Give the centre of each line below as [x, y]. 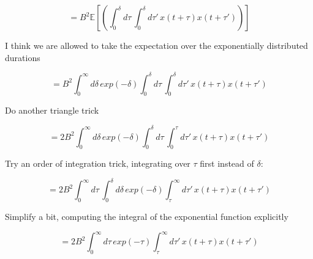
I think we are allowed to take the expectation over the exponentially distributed [156, 45]
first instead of [227, 163]
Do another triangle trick [52, 110]
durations [23, 57]
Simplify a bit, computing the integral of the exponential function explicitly [147, 217]
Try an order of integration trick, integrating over [98, 163]
